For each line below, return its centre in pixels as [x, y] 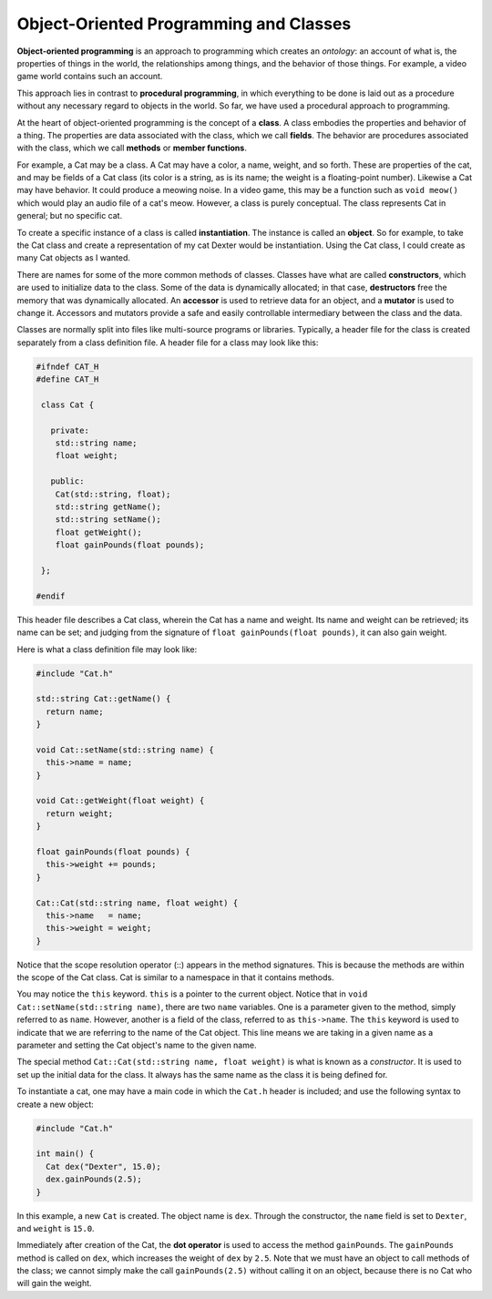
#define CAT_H [67, 379]
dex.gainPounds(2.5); [94, 1179]
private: [70, 430]
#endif [51, 596]
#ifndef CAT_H [67, 366]
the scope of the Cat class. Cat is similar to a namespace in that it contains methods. [175, 977]
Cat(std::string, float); [113, 494]
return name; [75, 711]
